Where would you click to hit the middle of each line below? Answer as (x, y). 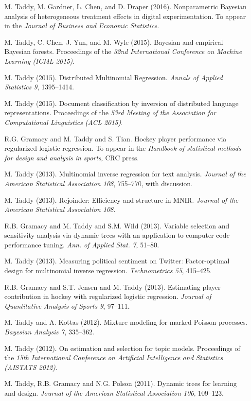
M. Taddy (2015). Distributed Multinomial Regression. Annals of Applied (114, 77)
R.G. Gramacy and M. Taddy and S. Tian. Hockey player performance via (116, 138)
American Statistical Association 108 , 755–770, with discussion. (99, 183)
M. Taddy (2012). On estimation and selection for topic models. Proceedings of (122, 348)
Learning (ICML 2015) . (40, 61)
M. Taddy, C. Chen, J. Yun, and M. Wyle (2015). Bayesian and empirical (114, 42)
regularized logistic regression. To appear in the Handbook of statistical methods (123, 148)
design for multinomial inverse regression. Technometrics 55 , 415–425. (108, 270)
